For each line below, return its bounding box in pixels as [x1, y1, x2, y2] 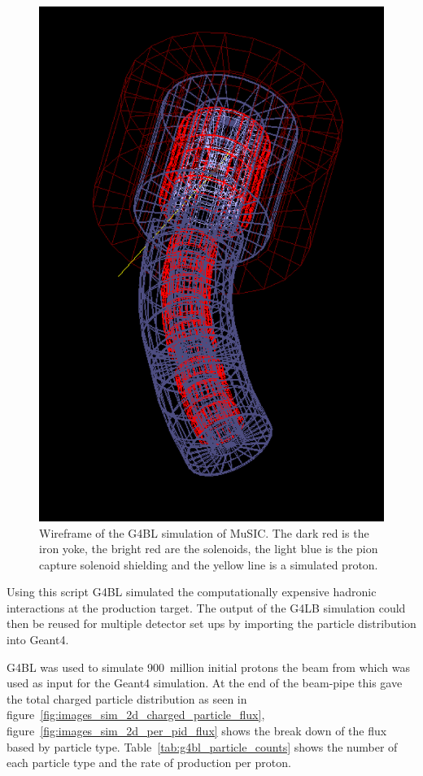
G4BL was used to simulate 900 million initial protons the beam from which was [7, 658, 410, 675]
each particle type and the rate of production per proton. [7, 754, 291, 771]
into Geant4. [7, 631, 69, 648]
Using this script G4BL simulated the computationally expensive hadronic [7, 583, 377, 600]
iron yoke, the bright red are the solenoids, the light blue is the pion [39, 540, 378, 557]
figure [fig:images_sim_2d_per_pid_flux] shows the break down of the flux [7, 722, 387, 739]
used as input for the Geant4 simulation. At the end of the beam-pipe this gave [7, 674, 403, 691]
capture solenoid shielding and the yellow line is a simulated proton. [39, 556, 378, 573]
